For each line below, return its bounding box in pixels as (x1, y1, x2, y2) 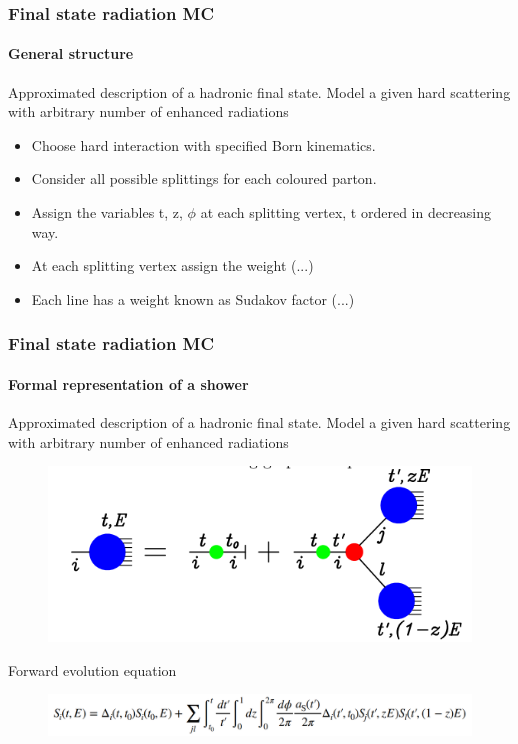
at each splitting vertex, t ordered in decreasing (200, 202, 492, 223)
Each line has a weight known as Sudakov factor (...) (31, 288, 355, 309)
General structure (8, 43, 134, 64)
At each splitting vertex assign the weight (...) (31, 255, 314, 276)
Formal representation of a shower (8, 373, 249, 394)
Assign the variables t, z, (31, 202, 183, 223)
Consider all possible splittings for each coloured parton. (31, 168, 377, 189)
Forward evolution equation (8, 659, 177, 680)
